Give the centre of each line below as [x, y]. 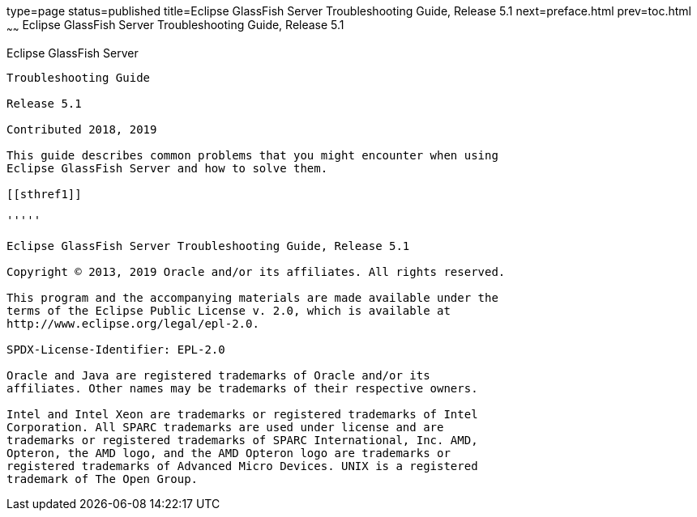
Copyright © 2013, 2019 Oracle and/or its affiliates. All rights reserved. [256, 271]
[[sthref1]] [44, 194]
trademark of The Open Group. [103, 479]
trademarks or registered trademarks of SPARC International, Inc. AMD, [242, 440]
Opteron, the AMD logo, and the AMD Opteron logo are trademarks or [229, 453]
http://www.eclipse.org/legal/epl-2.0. [133, 323]
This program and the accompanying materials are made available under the [252, 297]
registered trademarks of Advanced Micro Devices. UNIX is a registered [242, 466]
